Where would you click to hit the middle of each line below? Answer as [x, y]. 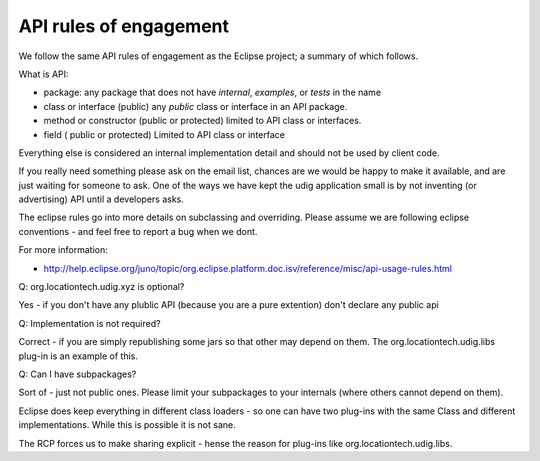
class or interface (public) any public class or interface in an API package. [195, 106]
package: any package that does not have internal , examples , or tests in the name [212, 92]
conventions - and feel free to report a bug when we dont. [138, 231]
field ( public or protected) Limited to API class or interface [164, 134]
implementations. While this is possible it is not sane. [127, 425]
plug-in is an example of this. [78, 356]
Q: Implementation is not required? [89, 323]
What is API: [43, 74]
